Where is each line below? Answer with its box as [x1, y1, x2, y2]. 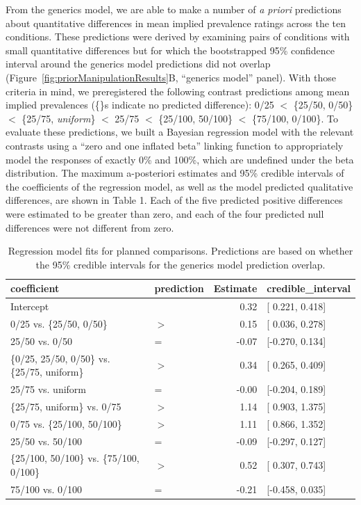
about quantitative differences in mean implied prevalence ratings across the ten [6, 15, 346, 30]
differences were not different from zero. [6, 220, 174, 234]
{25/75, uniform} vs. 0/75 [10, 399, 121, 413]
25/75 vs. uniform [10, 382, 87, 396]
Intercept [10, 299, 49, 314]
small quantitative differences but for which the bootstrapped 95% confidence [6, 42, 335, 57]
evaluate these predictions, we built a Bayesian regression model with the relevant [6, 125, 354, 139]
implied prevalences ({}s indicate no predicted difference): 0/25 [6, 97, 274, 112]
